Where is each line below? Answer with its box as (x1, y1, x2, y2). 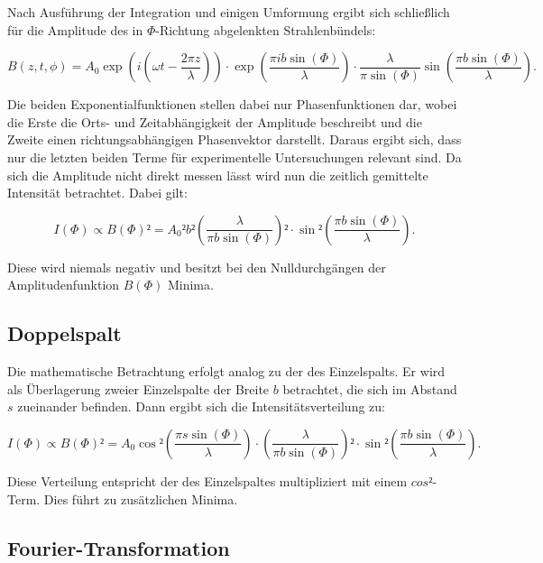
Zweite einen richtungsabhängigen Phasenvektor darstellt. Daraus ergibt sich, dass (7, 130, 462, 149)
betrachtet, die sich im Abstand (282, 379, 457, 398)
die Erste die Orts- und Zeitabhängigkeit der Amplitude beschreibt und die (7, 112, 422, 131)
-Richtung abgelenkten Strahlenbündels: (155, 20, 376, 39)
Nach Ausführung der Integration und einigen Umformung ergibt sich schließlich (7, 3, 450, 21)
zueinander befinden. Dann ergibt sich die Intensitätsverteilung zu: (17, 397, 385, 416)
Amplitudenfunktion (7, 275, 120, 294)
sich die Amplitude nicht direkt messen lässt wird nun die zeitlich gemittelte (7, 165, 428, 184)
